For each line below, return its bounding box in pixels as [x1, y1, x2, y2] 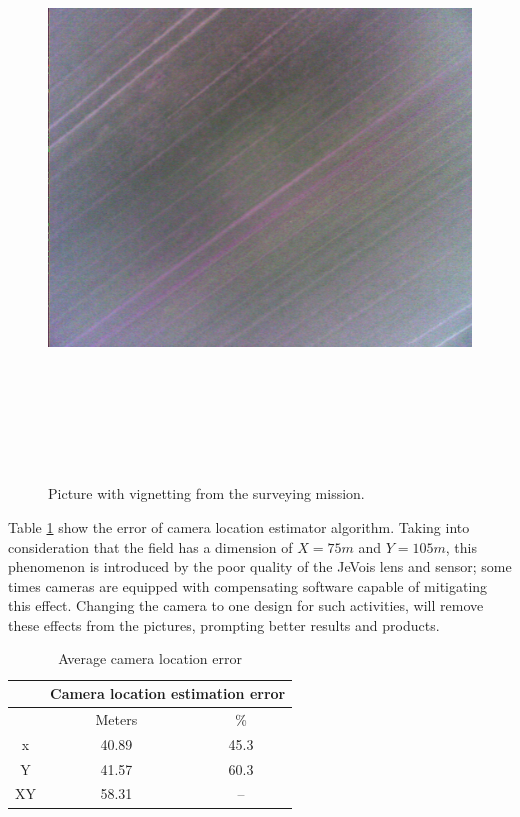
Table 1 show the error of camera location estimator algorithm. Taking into [8, 516, 470, 537]
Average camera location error [58, 648, 242, 669]
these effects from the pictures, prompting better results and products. [8, 614, 440, 635]
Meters [95, 708, 138, 729]
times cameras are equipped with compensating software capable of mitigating [8, 575, 488, 596]
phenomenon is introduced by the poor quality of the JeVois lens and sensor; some [8, 556, 512, 577]
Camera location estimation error [50, 683, 286, 704]
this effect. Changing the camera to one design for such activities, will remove [8, 595, 484, 616]
